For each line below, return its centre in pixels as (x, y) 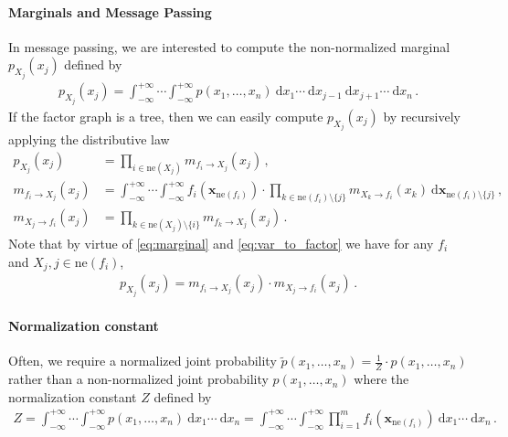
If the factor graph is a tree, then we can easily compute (166, 116)
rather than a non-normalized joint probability (138, 379)
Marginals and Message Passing (110, 11)
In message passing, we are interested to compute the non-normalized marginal (229, 46)
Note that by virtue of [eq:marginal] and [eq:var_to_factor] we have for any (221, 243)
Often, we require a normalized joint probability (143, 361)
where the (381, 379)
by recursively (422, 116)
